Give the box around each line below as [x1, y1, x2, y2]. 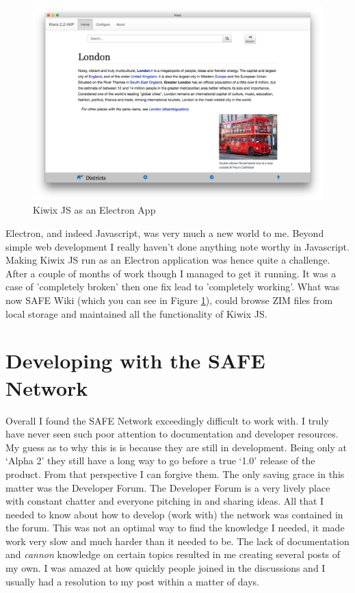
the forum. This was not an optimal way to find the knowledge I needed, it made [5, 520, 345, 535]
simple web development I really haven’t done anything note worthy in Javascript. [5, 239, 350, 253]
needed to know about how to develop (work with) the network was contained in [5, 507, 343, 521]
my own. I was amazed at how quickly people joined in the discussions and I [5, 561, 326, 575]
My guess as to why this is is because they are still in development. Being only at [5, 440, 347, 454]
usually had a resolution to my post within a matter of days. [5, 574, 260, 588]
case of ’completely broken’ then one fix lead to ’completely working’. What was [5, 279, 340, 294]
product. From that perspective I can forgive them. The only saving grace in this [5, 466, 345, 481]
